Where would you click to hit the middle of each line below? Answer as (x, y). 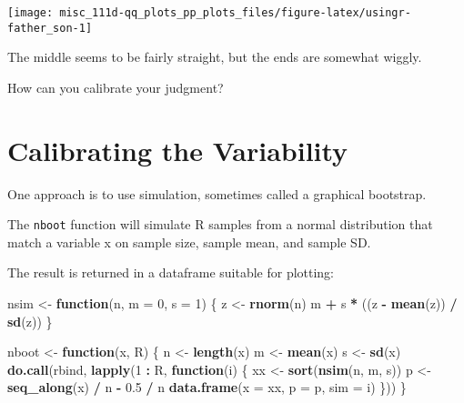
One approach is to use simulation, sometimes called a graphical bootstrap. (217, 193)
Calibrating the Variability (178, 150)
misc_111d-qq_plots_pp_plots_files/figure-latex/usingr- (235, 13)
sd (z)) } (30, 321)
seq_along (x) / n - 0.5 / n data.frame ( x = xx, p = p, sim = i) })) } (207, 387)
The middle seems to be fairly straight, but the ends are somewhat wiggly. (215, 57)
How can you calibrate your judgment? (116, 87)
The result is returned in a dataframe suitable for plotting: (171, 272)
